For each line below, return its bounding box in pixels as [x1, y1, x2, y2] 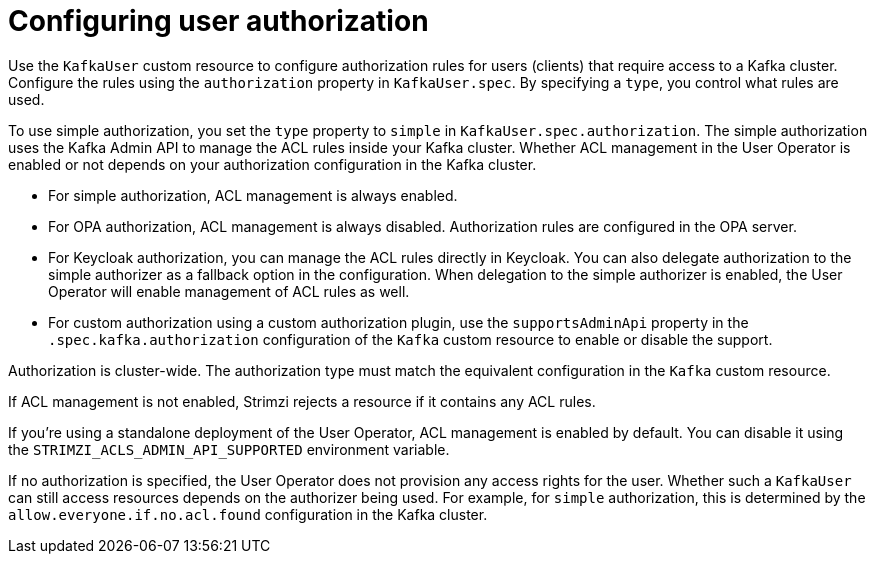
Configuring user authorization [8, 4, 429, 38]
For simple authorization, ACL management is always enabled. [48, 186, 458, 204]
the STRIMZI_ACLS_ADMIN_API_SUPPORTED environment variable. [8, 440, 450, 458]
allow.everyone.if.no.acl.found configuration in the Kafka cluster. [8, 505, 488, 523]
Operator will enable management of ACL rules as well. [48, 282, 410, 300]
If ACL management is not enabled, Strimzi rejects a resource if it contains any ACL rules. [8, 392, 596, 410]
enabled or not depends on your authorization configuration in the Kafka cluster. [8, 155, 537, 173]
